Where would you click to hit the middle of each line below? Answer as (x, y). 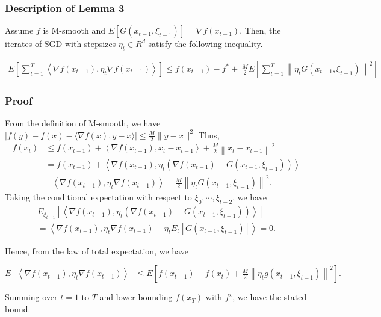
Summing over (31, 297)
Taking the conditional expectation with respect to (98, 197)
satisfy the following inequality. (206, 44)
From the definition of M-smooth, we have (83, 123)
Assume (19, 30)
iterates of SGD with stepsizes (60, 44)
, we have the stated (270, 297)
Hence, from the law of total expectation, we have (97, 251)
